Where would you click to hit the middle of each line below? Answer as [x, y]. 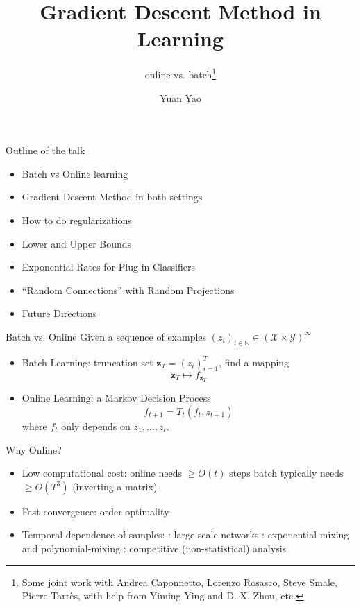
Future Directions [59, 313]
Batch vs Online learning [75, 173]
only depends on [96, 426]
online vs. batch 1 [180, 73]
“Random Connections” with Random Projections [128, 290]
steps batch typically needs [286, 473]
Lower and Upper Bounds [77, 243]
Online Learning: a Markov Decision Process [116, 398]
